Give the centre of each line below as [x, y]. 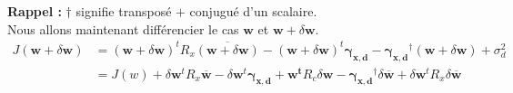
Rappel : [35, 11]
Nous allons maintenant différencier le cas [123, 28]
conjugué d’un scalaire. [253, 11]
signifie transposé [124, 11]
